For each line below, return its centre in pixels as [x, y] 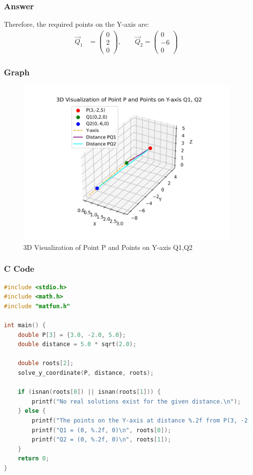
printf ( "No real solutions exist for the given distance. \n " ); [136, 401]
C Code [19, 269]
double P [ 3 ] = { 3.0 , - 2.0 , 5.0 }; [72, 335]
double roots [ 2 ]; [46, 363]
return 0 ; [34, 459]
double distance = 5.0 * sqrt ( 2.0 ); [77, 344]
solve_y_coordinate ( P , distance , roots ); [86, 373]
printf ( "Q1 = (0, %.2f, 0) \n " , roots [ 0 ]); [101, 430]
